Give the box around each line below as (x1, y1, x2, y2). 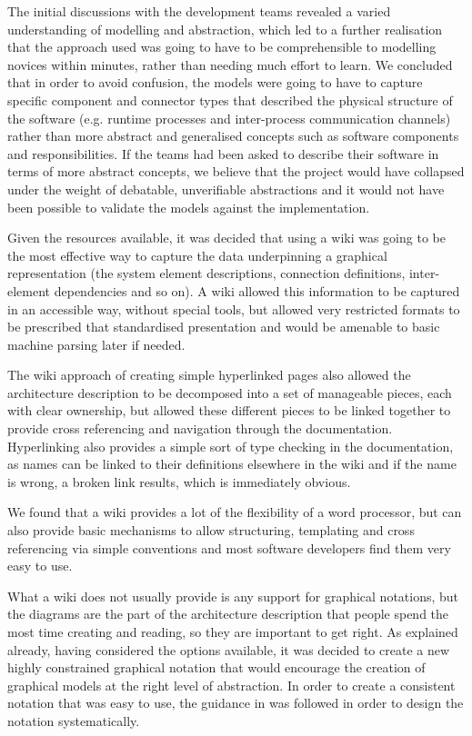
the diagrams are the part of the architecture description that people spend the (7, 604, 449, 623)
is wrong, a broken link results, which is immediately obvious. (7, 472, 351, 491)
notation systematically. (7, 711, 140, 730)
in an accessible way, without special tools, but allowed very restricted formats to (7, 299, 460, 318)
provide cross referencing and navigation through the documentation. (7, 419, 393, 438)
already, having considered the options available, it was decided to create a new (7, 640, 450, 659)
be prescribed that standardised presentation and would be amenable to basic (7, 317, 440, 336)
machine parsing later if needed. (7, 334, 186, 353)
